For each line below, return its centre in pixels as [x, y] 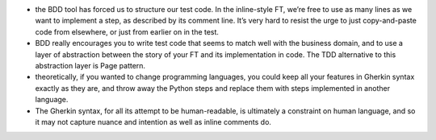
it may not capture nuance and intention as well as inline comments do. [153, 121]
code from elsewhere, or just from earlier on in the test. [127, 31]
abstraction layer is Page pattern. [90, 65]
